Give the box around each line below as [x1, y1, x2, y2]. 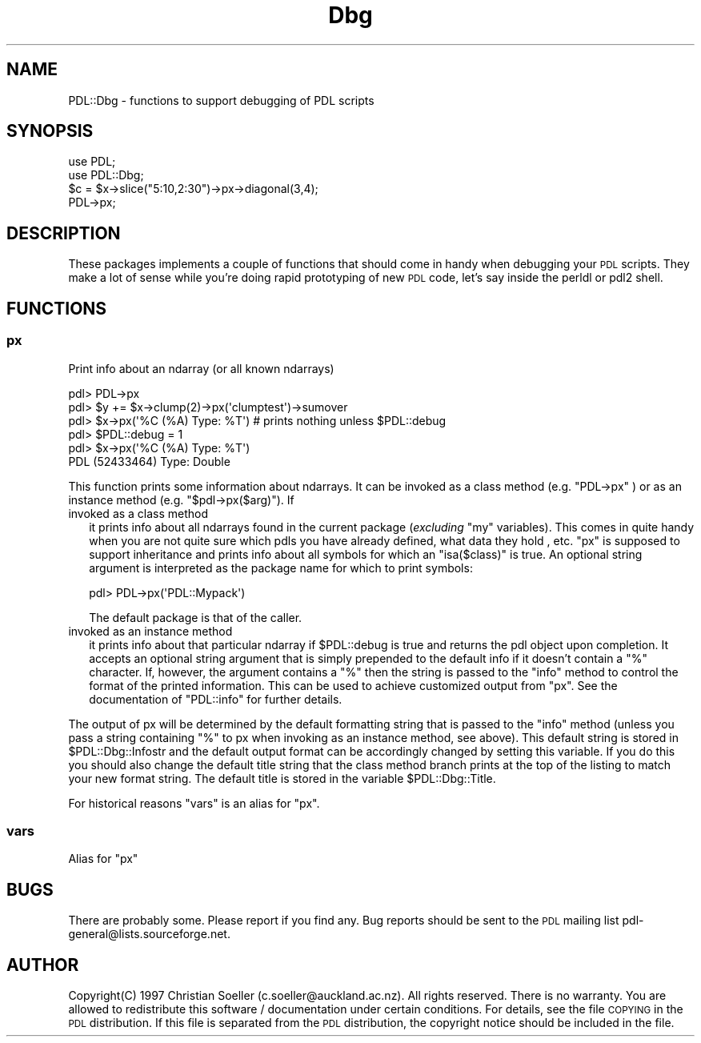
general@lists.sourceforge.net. [68, 927, 230, 941]
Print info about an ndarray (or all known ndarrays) [68, 361, 334, 375]
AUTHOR [6, 954, 79, 975]
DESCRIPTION [6, 223, 121, 243]
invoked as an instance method [68, 624, 233, 638]
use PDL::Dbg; [68, 168, 144, 183]
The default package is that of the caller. [89, 610, 302, 624]
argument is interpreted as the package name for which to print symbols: [89, 560, 473, 575]
